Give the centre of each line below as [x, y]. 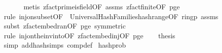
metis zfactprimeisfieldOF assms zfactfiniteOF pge [102, 6]
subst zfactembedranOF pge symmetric [65, 26]
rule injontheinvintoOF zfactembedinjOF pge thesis [90, 35]
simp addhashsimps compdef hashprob [65, 45]
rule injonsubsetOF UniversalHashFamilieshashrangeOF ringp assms [111, 16]
